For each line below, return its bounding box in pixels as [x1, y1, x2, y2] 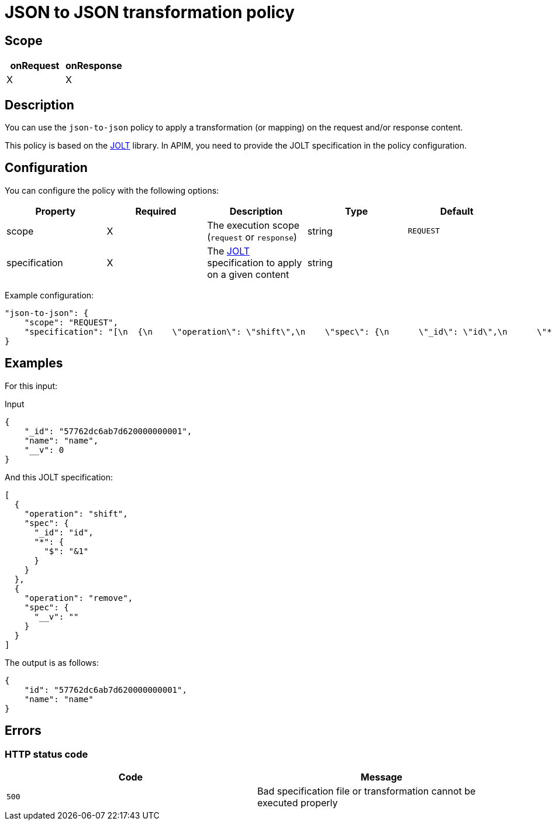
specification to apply [207, 256, 302, 269]
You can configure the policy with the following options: [5, 185, 219, 195]
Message [360, 771, 403, 783]
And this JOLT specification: [5, 472, 113, 482]
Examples [5, 356, 63, 371]
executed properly [257, 796, 338, 809]
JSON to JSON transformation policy [5, 2, 295, 22]
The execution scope [207, 219, 300, 231]
